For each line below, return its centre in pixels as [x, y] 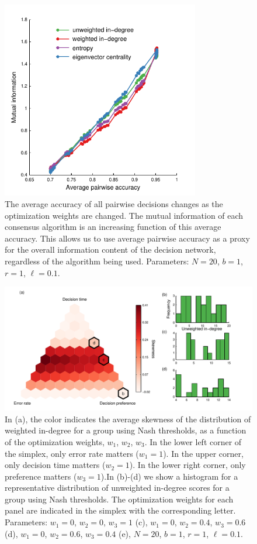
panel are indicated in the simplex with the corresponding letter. [120, 510]
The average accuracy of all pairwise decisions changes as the [114, 203]
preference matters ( [41, 476]
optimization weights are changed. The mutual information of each [124, 215]
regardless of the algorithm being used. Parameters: [97, 261]
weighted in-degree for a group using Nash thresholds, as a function [126, 430]
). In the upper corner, [203, 453]
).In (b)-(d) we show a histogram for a [169, 476]
